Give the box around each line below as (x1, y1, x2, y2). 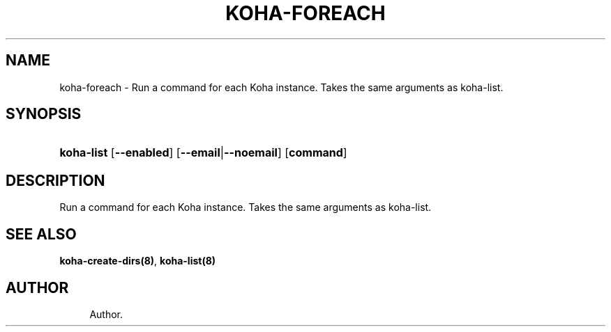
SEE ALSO (6, 225, 77, 243)
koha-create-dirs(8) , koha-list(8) (59, 255, 216, 267)
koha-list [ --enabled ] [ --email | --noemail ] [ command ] (59, 145, 347, 160)
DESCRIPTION (6, 171, 105, 189)
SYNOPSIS (6, 105, 82, 123)
